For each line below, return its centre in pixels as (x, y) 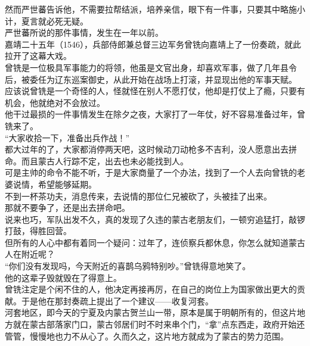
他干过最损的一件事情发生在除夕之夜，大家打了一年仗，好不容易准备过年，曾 (155, 114)
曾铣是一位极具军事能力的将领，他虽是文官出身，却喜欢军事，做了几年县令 (151, 67)
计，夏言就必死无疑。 (46, 21)
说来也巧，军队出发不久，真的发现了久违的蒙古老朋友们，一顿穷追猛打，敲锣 (155, 219)
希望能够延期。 (67, 184)
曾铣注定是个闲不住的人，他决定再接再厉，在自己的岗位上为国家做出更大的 (151, 289)
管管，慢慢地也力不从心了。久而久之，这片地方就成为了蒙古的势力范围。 (147, 336)
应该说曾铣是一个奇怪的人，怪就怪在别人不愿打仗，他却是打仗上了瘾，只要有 (155, 91)
